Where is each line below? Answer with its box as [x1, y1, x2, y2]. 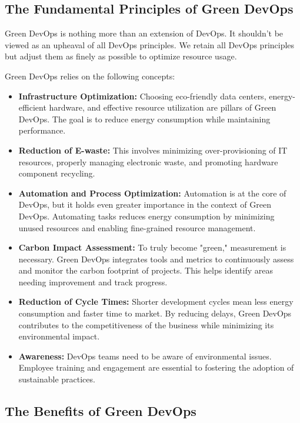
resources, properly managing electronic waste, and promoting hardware [18, 155, 278, 168]
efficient [18, 101, 46, 114]
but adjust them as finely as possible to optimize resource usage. [5, 50, 237, 62]
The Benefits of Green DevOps [5, 402, 196, 420]
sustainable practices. [18, 373, 95, 385]
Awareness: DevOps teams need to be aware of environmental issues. [18, 349, 272, 362]
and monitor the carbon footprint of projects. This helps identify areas [18, 264, 274, 277]
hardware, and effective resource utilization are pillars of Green [49, 101, 276, 114]
